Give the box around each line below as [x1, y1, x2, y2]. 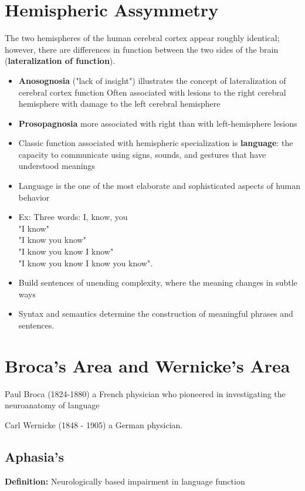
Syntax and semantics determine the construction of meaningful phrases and [18, 307, 293, 320]
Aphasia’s [5, 447, 65, 465]
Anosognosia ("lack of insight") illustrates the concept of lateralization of [18, 74, 286, 86]
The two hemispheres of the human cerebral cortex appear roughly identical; [5, 32, 280, 44]
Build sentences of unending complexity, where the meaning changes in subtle [18, 276, 297, 289]
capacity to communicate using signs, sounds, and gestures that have [18, 148, 266, 160]
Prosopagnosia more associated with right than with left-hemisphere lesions [18, 117, 297, 129]
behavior [18, 191, 50, 203]
